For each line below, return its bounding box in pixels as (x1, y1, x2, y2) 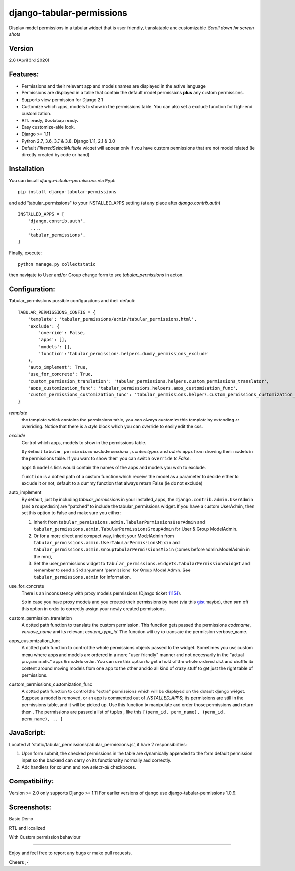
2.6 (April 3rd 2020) (9, 57, 50, 63)
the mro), (33, 553, 53, 559)
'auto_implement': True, (28, 364, 88, 370)
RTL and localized (9, 825, 46, 831)
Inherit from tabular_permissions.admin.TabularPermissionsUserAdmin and (33, 519, 205, 525)
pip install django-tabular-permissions (18, 189, 117, 194)
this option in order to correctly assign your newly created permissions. (21, 606, 166, 612)
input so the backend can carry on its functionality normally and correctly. (21, 757, 172, 763)
